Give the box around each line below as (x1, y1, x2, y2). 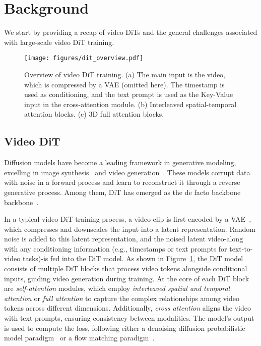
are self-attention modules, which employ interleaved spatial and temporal (4, 283, 230, 293)
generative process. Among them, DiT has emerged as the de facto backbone (4, 186, 241, 197)
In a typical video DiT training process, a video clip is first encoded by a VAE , (4, 214, 251, 224)
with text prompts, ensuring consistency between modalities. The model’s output (4, 313, 254, 323)
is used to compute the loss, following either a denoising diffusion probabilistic (4, 322, 245, 333)
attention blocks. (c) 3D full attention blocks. (24, 109, 164, 119)
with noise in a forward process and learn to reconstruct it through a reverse (4, 177, 240, 187)
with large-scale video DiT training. (4, 36, 114, 47)
